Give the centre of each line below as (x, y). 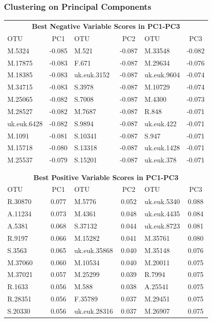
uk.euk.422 (160, 123)
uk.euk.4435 (162, 214)
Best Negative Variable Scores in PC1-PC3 (106, 26)
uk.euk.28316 (94, 310)
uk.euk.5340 (162, 201)
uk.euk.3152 (92, 75)
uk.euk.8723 (162, 225)
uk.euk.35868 (94, 250)
